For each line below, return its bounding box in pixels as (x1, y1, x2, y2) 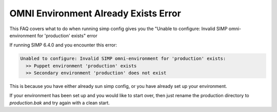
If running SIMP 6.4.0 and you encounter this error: (9, 42, 117, 48)
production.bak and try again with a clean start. (9, 100, 110, 106)
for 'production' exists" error (37, 32, 97, 38)
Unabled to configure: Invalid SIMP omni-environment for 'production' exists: (20, 56, 226, 61)
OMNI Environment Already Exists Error (9, 8, 182, 19)
